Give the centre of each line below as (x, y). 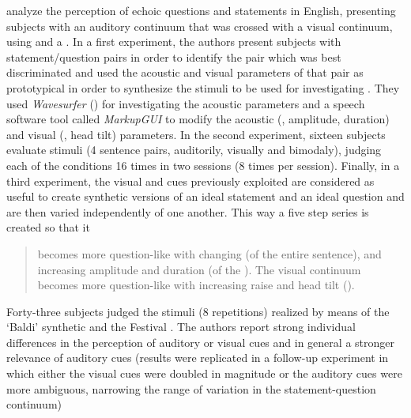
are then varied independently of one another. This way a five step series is (188, 211)
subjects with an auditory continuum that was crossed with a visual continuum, (200, 26)
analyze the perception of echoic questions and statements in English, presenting (201, 10)
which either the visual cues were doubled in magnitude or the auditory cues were (204, 373)
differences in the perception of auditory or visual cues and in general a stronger (200, 342)
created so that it (48, 227)
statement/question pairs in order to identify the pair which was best (174, 56)
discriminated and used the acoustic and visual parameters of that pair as (185, 72)
